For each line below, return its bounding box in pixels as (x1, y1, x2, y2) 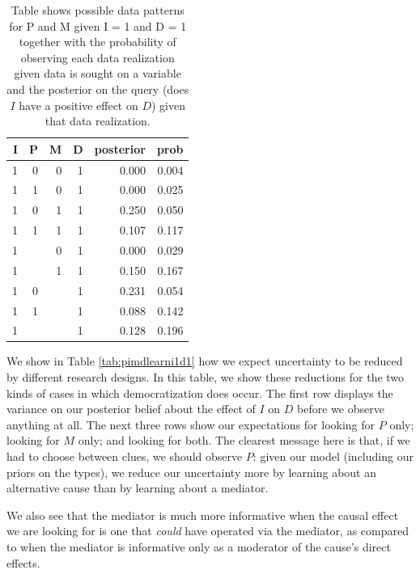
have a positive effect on (19, 96, 138, 113)
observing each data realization (20, 49, 175, 65)
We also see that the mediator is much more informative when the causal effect (6, 506, 399, 523)
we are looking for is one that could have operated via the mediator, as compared (6, 522, 409, 539)
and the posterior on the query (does (6, 80, 189, 97)
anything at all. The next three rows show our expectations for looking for (6, 416, 375, 433)
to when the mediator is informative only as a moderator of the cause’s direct (6, 538, 391, 555)
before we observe (297, 400, 384, 417)
